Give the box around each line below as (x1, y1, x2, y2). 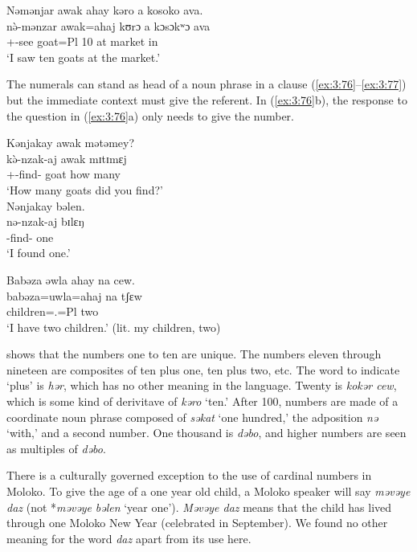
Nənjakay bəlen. (6, 197, 85, 214)
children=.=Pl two (6, 303, 99, 320)
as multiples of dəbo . (6, 440, 106, 456)
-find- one (6, 228, 54, 245)
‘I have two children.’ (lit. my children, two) (6, 318, 221, 335)
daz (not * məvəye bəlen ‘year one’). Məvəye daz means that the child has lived (6, 498, 392, 515)
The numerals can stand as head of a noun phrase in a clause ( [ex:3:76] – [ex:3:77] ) (6, 76, 407, 92)
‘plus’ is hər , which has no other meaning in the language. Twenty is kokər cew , (6, 377, 397, 394)
